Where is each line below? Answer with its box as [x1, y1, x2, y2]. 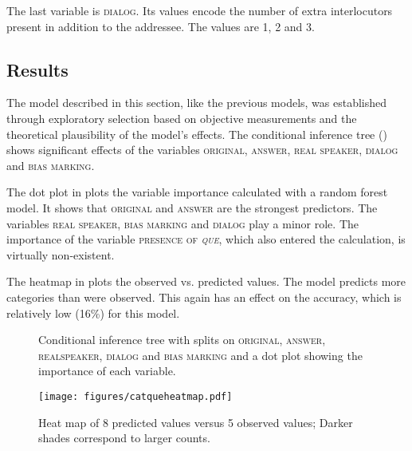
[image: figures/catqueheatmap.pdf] [38, 390, 233, 402]
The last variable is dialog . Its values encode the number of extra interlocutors [6, 2, 393, 18]
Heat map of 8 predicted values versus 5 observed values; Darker [38, 413, 353, 430]
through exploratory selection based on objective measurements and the [6, 109, 357, 126]
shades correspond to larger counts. [38, 429, 210, 446]
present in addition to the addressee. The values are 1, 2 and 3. [6, 18, 315, 34]
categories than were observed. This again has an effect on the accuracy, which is [6, 288, 402, 305]
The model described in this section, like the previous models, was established [6, 94, 387, 111]
